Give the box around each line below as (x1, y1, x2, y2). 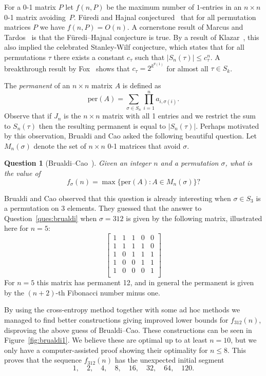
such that (135, 51, 165, 62)
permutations (4, 51, 46, 62)
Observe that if (4, 110, 52, 121)
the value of (4, 168, 41, 179)
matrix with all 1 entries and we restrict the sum (102, 110, 256, 121)
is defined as (122, 80, 161, 90)
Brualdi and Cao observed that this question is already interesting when (4, 192, 231, 203)
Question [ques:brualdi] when (4, 212, 97, 223)
